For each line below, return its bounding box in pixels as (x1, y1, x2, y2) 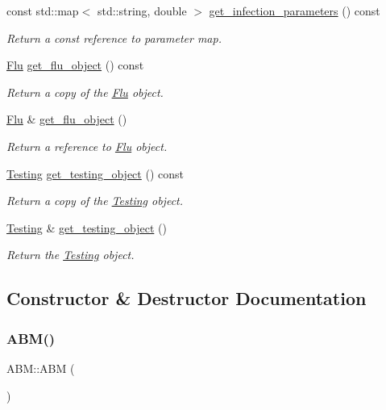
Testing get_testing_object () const (6, 165, 184, 182)
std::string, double (97, 2, 187, 19)
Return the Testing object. (6, 246, 135, 263)
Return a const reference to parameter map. (6, 29, 222, 46)
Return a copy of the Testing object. (6, 192, 184, 209)
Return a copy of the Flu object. (6, 83, 164, 100)
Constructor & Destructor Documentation (6, 286, 367, 311)
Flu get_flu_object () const (6, 56, 144, 73)
